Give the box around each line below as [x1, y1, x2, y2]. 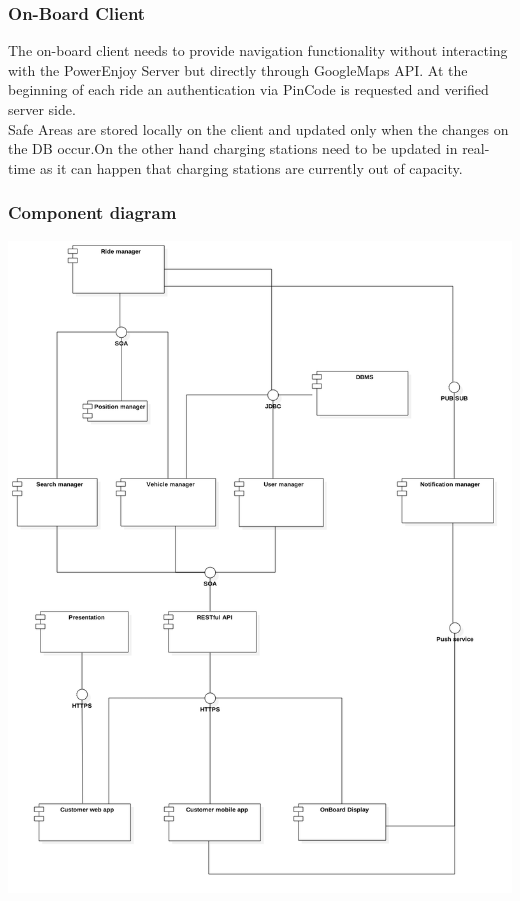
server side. [8, 99, 76, 119]
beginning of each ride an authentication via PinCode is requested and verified [8, 79, 489, 100]
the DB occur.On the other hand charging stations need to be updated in [8, 138, 458, 159]
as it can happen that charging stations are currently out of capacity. [39, 157, 463, 178]
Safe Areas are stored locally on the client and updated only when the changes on [8, 118, 509, 139]
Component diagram [8, 200, 177, 225]
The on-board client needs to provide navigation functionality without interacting [8, 40, 508, 61]
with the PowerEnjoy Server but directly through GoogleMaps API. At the [8, 59, 468, 80]
